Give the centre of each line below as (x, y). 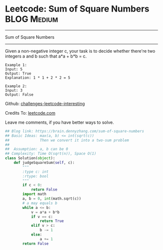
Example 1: (16, 65)
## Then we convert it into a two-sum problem (67, 140)
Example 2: (16, 86)
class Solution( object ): (30, 158)
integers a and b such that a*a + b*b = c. (46, 56)
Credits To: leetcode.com (30, 113)
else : (36, 235)
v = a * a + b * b (45, 212)
